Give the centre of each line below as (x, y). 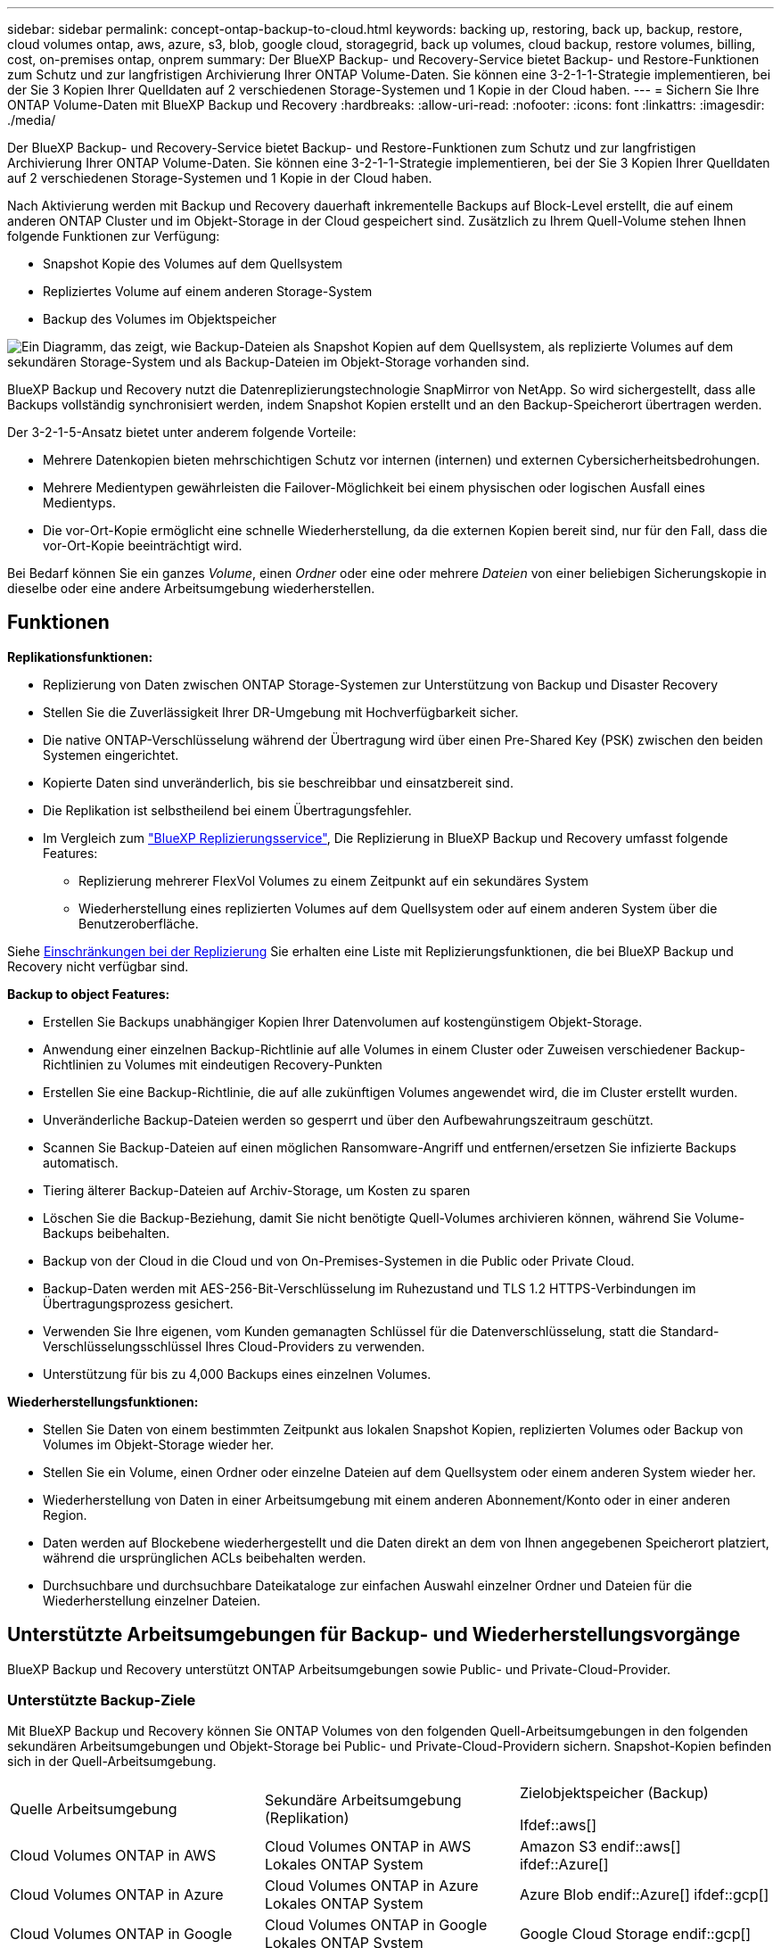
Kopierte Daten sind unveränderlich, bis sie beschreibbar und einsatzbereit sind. (278, 782)
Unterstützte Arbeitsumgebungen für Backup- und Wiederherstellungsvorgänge (374, 1635)
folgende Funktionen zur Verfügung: (114, 236)
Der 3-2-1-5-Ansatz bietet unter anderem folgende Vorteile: (182, 432)
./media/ (32, 120)
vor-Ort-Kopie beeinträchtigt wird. (143, 545)
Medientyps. (79, 503)
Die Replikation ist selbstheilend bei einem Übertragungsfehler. (227, 810)
